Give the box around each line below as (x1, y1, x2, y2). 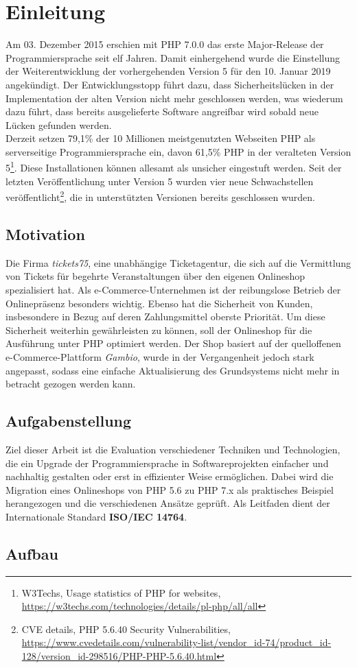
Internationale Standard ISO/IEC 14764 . (5, 509, 187, 523)
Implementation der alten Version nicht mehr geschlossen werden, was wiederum (5, 91, 343, 105)
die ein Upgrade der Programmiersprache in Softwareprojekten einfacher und (5, 455, 329, 470)
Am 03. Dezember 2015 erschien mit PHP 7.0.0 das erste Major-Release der (5, 37, 324, 51)
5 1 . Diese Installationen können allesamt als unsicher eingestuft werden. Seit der (5, 158, 342, 175)
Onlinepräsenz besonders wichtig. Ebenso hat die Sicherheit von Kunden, (5, 296, 313, 310)
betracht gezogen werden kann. (5, 377, 136, 391)
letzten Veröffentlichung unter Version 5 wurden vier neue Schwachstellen (5, 174, 314, 188)
